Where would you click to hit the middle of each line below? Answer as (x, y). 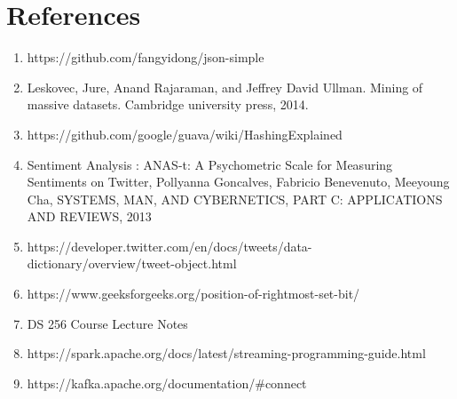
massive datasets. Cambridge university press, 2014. (168, 104)
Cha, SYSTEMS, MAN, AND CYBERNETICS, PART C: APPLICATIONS (235, 199)
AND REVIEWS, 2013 (89, 216)
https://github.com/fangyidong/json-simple (146, 57)
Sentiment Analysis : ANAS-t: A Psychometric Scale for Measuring (210, 164)
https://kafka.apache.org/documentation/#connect (167, 383)
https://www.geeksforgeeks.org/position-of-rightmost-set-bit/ (193, 294)
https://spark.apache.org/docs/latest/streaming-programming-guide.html (226, 353)
